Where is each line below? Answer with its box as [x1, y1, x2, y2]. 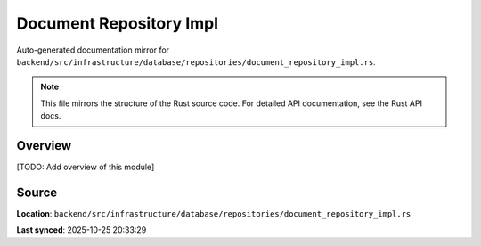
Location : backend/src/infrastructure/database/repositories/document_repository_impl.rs [16, 208, 412, 218]
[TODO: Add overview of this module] [16, 161, 155, 173]
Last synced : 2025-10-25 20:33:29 [16, 225, 147, 235]
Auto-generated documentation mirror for [16, 45, 169, 55]
